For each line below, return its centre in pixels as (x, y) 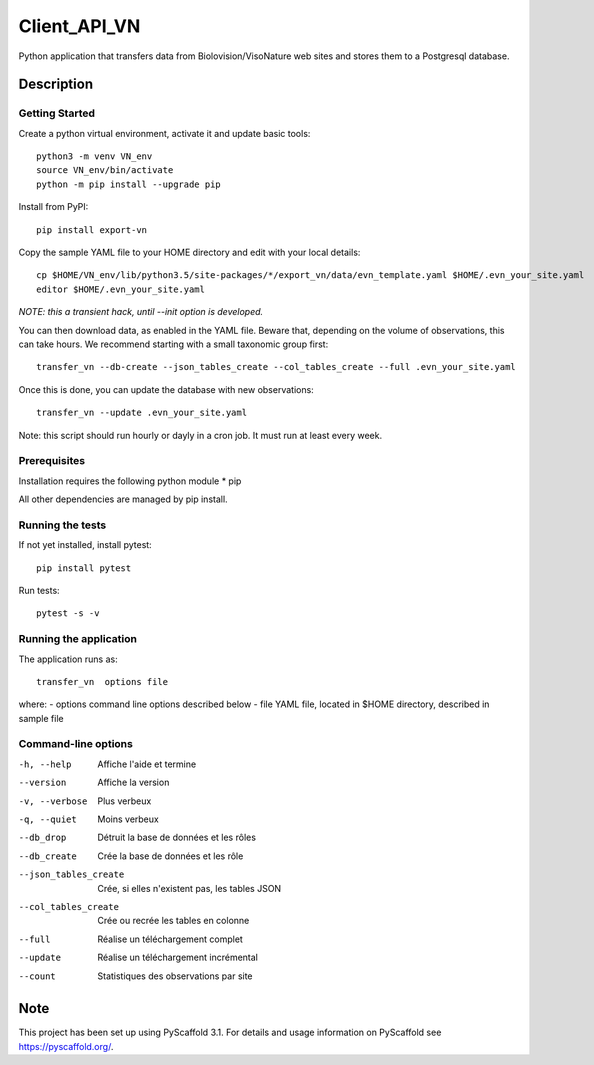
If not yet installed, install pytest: (85, 545)
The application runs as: (68, 659)
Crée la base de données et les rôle (170, 856)
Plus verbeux (124, 801)
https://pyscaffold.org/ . (66, 1046)
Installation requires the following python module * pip (130, 481)
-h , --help (45, 764)
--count (37, 976)
